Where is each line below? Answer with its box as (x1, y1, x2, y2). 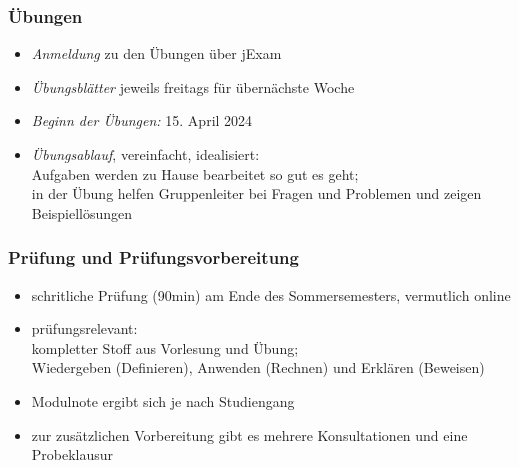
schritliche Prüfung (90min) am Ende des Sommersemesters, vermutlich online (31, 284, 511, 305)
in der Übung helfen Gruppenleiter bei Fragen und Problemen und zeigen (31, 183, 482, 204)
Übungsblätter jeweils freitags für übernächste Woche (31, 76, 355, 97)
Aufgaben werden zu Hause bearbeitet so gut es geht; (31, 163, 359, 184)
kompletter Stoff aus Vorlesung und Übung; (31, 337, 299, 358)
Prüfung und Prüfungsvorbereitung (8, 245, 299, 270)
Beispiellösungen (31, 202, 133, 223)
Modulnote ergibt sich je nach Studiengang (31, 390, 295, 411)
